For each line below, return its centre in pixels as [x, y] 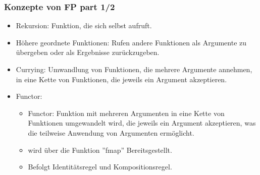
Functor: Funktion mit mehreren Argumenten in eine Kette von [126, 113]
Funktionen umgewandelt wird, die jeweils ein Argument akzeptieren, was [142, 123]
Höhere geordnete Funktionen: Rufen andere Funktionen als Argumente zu [131, 42]
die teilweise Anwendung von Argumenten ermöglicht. [111, 132]
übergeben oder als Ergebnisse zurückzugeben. [88, 52]
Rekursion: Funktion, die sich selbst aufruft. [84, 25]
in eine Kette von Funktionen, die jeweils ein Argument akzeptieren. [121, 79]
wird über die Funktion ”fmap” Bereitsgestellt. [100, 150]
